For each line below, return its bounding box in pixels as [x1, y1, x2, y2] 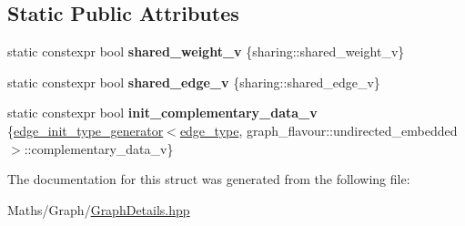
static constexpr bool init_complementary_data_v [7, 103, 318, 122]
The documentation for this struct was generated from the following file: [7, 169, 410, 189]
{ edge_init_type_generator [7, 120, 164, 139]
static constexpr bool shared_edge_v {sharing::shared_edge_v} [7, 72, 380, 91]
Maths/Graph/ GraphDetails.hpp [7, 200, 190, 219]
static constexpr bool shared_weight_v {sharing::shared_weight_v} [7, 42, 405, 61]
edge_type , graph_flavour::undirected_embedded [179, 120, 458, 139]
